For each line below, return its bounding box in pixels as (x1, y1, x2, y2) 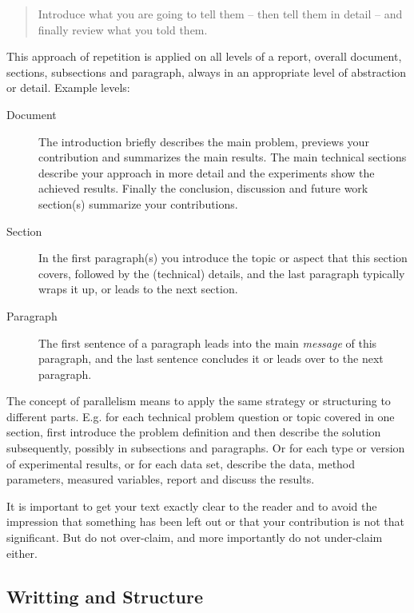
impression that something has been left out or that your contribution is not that (6, 513, 404, 530)
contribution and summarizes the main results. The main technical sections (38, 149, 407, 165)
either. (6, 544, 38, 561)
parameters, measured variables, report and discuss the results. (6, 471, 315, 488)
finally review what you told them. (38, 21, 208, 38)
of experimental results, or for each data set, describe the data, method (6, 455, 356, 472)
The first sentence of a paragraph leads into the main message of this (38, 334, 377, 351)
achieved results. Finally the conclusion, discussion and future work (38, 180, 368, 197)
